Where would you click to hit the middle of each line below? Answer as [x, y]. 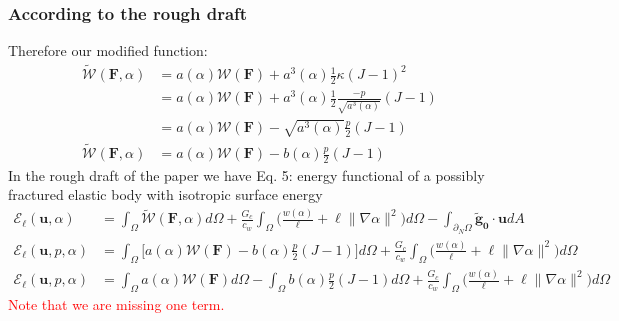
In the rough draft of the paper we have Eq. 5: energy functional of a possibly [246, 174]
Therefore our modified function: [108, 50]
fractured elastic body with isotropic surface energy [165, 194]
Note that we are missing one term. [116, 303]
